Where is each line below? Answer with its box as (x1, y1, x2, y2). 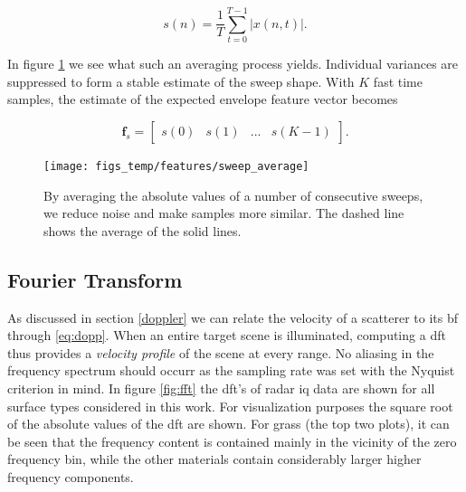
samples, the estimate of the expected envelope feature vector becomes (7, 90, 398, 109)
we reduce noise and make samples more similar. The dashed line (43, 203, 404, 222)
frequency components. (7, 467, 134, 486)
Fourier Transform (7, 265, 183, 293)
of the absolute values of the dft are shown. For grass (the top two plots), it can (7, 414, 450, 433)
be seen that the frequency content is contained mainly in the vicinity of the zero (7, 431, 457, 450)
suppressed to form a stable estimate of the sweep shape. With (7, 71, 355, 90)
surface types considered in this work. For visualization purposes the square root (7, 396, 453, 415)
